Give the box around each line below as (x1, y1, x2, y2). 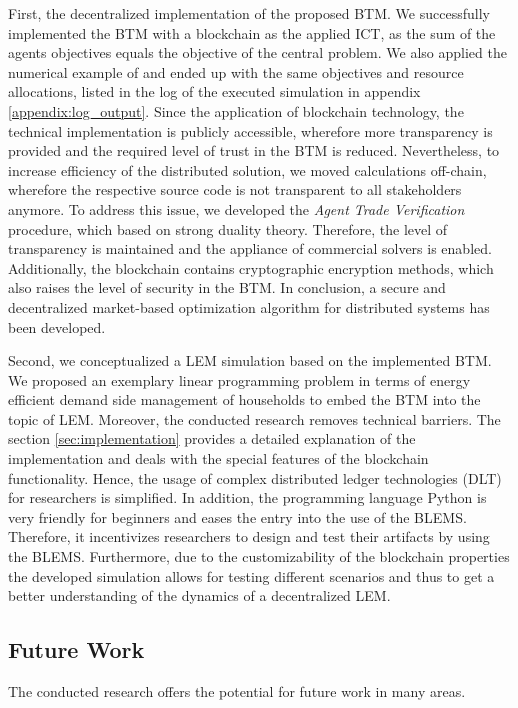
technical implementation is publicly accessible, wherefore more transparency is (8, 120, 493, 141)
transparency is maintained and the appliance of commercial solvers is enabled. (8, 238, 492, 259)
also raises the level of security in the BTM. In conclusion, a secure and (8, 277, 446, 298)
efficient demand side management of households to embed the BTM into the (8, 389, 481, 410)
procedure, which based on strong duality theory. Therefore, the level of (8, 218, 448, 239)
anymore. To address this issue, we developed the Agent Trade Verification (8, 198, 465, 219)
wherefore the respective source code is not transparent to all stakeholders (8, 179, 462, 200)
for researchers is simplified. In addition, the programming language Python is (8, 487, 487, 508)
